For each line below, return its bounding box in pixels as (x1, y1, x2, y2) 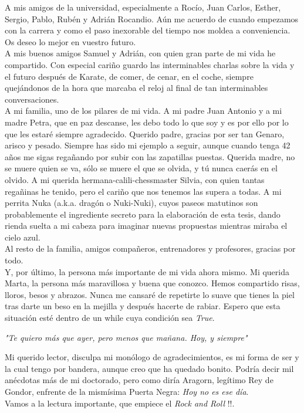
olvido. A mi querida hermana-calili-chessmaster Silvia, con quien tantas (5, 173, 265, 185)
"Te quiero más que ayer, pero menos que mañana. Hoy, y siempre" (5, 331, 248, 343)
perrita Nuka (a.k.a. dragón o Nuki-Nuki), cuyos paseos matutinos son (5, 197, 258, 209)
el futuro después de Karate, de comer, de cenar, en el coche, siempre (5, 70, 254, 82)
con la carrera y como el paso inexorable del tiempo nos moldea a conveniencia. (5, 24, 291, 36)
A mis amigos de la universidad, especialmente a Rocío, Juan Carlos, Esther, (5, 1, 281, 13)
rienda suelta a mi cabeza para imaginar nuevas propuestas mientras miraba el (5, 219, 288, 232)
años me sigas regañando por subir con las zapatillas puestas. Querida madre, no (5, 150, 295, 163)
